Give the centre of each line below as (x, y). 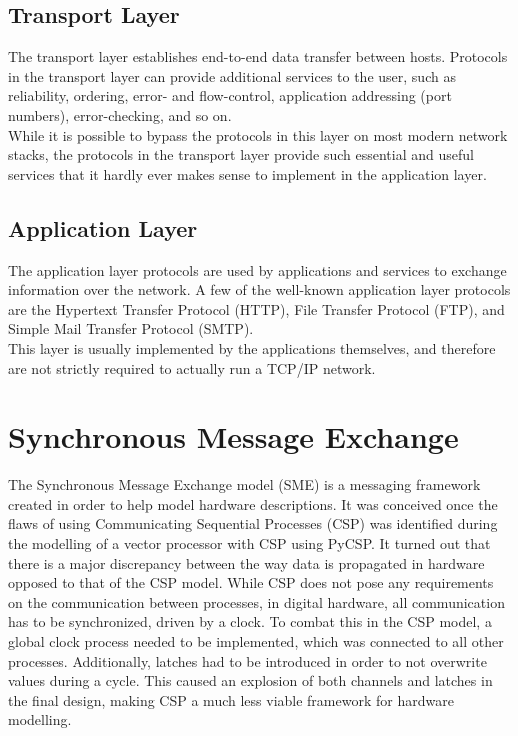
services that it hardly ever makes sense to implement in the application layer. (247, 173)
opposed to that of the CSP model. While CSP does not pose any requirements (251, 582)
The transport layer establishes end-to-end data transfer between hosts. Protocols (258, 56)
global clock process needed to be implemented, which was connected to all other (256, 641)
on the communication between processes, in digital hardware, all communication (256, 601)
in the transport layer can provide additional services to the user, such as (232, 75)
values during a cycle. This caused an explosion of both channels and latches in (250, 680)
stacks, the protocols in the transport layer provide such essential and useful (241, 154)
